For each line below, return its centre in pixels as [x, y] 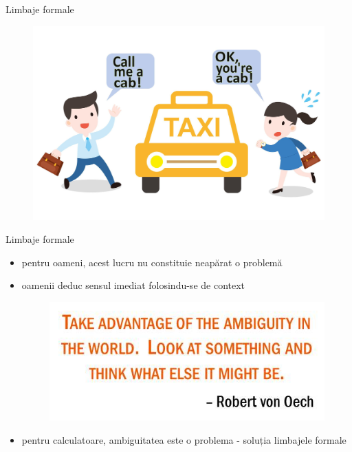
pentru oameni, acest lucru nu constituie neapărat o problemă [152, 262]
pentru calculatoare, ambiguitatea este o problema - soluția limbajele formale [184, 439]
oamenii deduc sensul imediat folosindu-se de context [133, 285]
